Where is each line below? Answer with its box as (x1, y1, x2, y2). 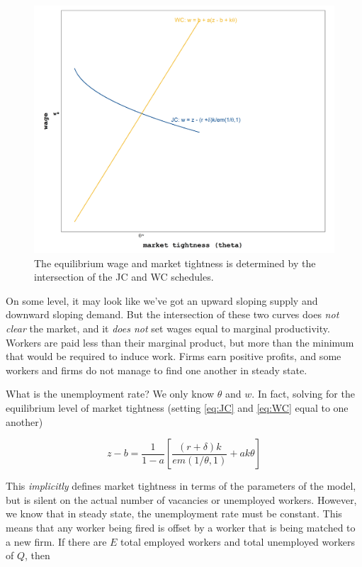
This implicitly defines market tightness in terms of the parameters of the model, (6, 478, 356, 493)
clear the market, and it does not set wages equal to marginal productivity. (6, 321, 330, 336)
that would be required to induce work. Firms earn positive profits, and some (6, 349, 341, 364)
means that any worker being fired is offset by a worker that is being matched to (6, 520, 356, 534)
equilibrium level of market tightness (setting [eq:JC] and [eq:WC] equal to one (6, 400, 349, 415)
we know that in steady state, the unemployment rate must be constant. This (6, 506, 342, 521)
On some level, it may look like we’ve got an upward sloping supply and (6, 293, 318, 308)
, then (25, 548, 50, 563)
